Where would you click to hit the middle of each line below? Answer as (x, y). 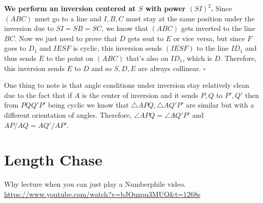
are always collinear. (170, 68)
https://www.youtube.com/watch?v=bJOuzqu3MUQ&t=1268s (102, 194)
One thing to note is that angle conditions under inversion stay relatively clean (127, 85)
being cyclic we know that (88, 105)
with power (166, 8)
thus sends (20, 58)
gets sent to (146, 38)
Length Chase (53, 160)
